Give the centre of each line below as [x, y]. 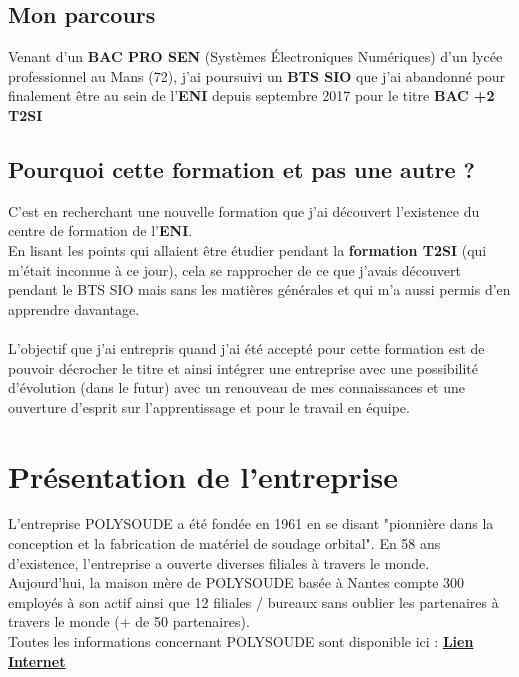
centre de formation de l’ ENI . [100, 230]
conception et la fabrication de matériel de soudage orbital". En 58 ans [224, 543]
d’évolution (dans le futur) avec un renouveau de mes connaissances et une [237, 387]
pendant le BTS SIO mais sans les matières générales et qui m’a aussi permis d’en [259, 289]
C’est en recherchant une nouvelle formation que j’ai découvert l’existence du [244, 210]
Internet [37, 660]
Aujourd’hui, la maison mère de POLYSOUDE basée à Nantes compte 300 [236, 582]
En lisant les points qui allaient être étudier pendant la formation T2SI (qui [247, 249]
